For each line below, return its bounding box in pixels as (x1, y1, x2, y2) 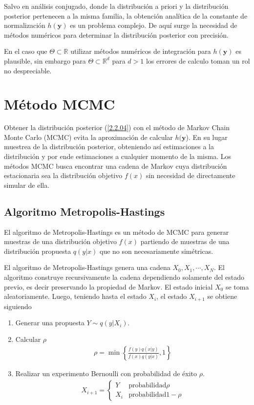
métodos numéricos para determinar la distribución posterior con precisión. (4, 29, 229, 40)
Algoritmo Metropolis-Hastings (4, 203, 165, 219)
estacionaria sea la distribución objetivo (4, 170, 123, 180)
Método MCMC (4, 94, 115, 114)
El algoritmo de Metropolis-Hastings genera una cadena (4, 262, 170, 272)
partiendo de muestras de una (140, 236, 230, 247)
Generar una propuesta (15, 317, 85, 328)
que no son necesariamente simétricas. (100, 246, 213, 256)
